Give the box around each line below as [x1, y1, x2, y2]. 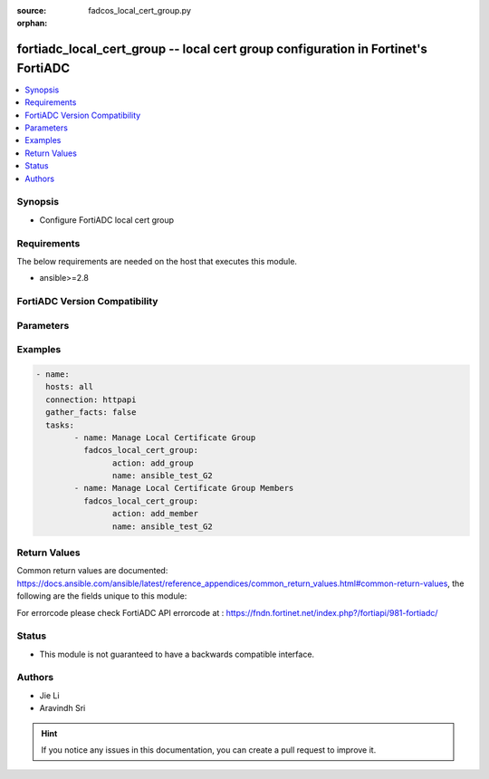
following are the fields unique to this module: [16, 591, 187, 601]
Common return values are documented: [16, 565, 168, 576]
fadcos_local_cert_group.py [88, 5, 192, 15]
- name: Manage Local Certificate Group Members [73, 483, 294, 494]
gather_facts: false [45, 408, 137, 418]
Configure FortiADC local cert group [39, 214, 175, 226]
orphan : [16, 18, 48, 29]
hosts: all [45, 381, 94, 392]
